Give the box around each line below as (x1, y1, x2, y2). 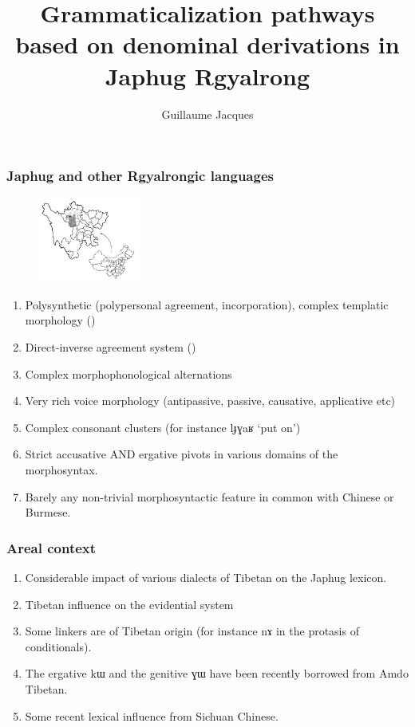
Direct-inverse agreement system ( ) (25, 338, 196, 355)
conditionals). (25, 638, 92, 654)
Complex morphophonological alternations (25, 365, 232, 382)
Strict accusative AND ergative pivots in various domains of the (25, 446, 338, 462)
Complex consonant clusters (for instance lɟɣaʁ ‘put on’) (25, 419, 301, 435)
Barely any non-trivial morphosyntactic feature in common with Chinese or (25, 488, 394, 505)
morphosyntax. (25, 461, 98, 477)
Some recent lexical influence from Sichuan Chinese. (25, 707, 279, 724)
